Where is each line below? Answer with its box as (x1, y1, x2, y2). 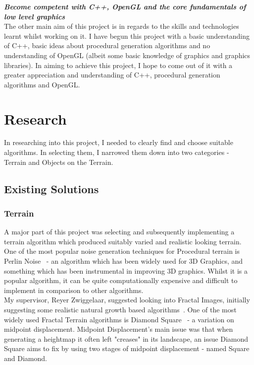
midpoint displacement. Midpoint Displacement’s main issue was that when (4, 324, 233, 334)
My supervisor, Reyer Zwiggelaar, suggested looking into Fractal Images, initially (4, 294, 250, 305)
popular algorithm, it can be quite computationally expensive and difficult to (4, 275, 238, 286)
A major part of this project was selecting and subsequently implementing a (4, 226, 235, 237)
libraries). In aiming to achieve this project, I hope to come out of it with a (4, 60, 233, 70)
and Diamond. (4, 353, 47, 363)
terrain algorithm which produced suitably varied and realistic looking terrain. (4, 236, 242, 246)
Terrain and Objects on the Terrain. (4, 156, 113, 167)
